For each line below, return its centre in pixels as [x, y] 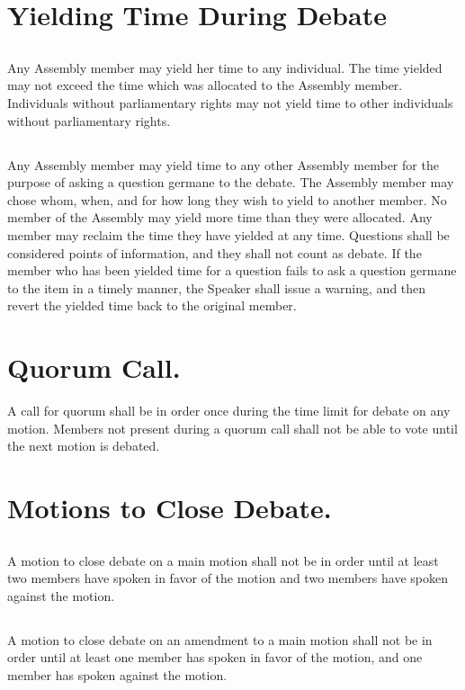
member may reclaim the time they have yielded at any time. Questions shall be [228, 234]
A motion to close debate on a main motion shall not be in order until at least [223, 560]
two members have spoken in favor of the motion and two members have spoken [228, 578]
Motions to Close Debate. [170, 507]
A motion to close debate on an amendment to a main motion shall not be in [220, 639]
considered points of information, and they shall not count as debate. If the [215, 252]
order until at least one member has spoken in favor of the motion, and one [215, 657]
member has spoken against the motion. [117, 674]
